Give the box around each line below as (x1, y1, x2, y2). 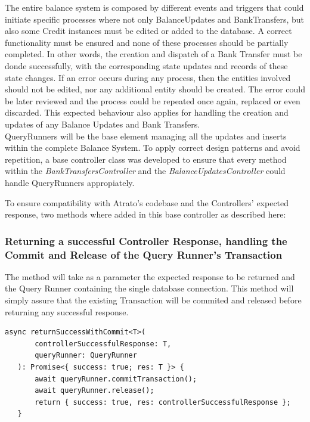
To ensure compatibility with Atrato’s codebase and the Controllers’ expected (5, 196, 289, 209)
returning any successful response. (5, 305, 129, 318)
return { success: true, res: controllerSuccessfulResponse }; (35, 398, 291, 407)
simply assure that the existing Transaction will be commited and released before (5, 294, 302, 306)
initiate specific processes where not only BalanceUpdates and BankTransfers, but (5, 13, 304, 25)
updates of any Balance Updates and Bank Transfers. (5, 117, 200, 130)
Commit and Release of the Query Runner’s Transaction (5, 247, 283, 262)
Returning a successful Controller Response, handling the (5, 233, 287, 248)
